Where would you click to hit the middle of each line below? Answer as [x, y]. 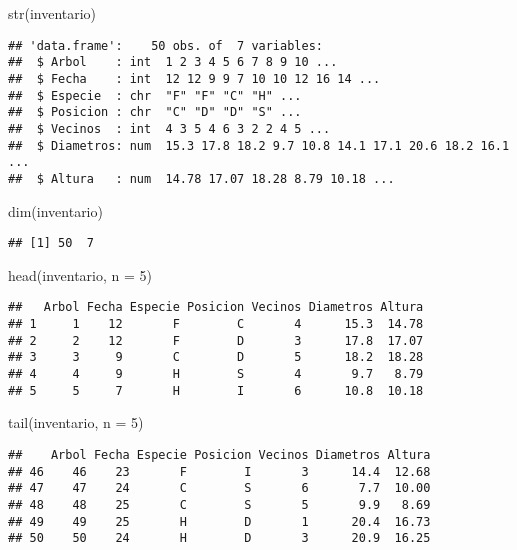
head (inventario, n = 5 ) [80, 274]
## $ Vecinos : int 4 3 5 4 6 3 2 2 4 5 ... [169, 128]
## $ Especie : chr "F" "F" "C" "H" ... [155, 95]
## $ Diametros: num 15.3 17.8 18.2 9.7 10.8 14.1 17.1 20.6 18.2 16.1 [259, 145]
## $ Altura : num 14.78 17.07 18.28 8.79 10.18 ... [201, 178]
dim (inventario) [55, 210]
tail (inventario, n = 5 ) [76, 422]
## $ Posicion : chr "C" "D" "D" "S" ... [155, 112]
